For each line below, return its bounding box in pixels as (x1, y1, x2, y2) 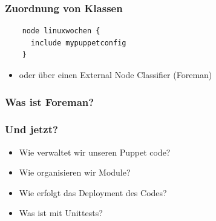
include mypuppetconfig (30, 38, 126, 47)
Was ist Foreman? (5, 94, 94, 109)
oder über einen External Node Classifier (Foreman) (19, 68, 212, 81)
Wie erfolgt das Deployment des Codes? (19, 186, 167, 199)
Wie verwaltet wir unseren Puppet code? (19, 145, 171, 158)
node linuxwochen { (22, 27, 100, 36)
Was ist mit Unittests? (19, 206, 103, 219)
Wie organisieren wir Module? (19, 166, 131, 179)
